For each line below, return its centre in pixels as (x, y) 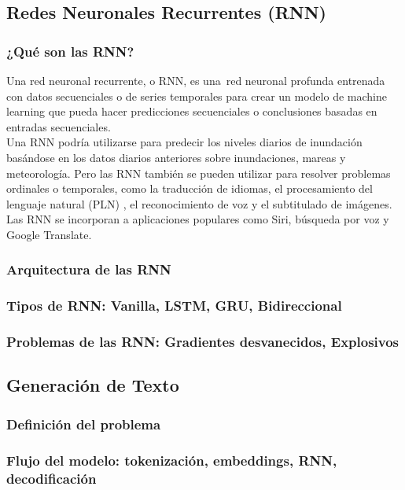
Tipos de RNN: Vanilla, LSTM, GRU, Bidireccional (174, 306)
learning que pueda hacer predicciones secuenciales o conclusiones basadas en (192, 111)
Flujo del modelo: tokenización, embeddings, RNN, (172, 460)
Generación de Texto (93, 385)
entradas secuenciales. (59, 126)
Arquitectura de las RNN (89, 269)
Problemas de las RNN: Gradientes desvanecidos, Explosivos (203, 342)
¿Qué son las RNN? (70, 51)
